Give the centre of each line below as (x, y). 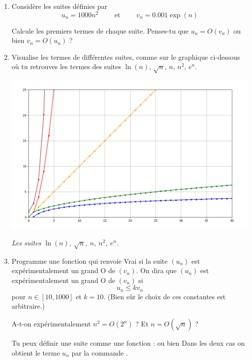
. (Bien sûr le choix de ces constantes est (165, 296)
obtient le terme (36, 352)
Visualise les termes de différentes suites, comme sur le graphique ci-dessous (126, 57)
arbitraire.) (28, 306)
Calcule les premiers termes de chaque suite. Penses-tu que (100, 30)
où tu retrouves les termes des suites (66, 66)
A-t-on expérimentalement (51, 324)
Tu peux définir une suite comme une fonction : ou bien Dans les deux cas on (128, 343)
